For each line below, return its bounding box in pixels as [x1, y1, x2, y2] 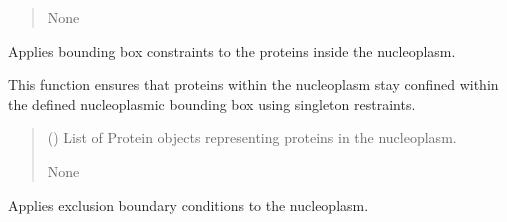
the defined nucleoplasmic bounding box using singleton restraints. [8, 93, 416, 114]
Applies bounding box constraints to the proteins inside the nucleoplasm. [8, 40, 456, 61]
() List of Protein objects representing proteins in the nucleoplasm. [47, 127, 457, 148]
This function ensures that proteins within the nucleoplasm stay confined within [8, 74, 499, 95]
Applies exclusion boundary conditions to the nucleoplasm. [8, 194, 369, 215]
